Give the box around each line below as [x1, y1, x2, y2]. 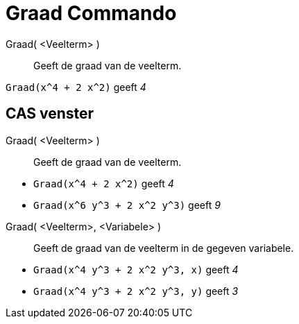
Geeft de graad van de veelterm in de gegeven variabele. [33, 241, 294, 254]
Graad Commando [6, 1, 177, 25]
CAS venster [6, 105, 94, 123]
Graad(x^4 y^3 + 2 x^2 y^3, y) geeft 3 [33, 284, 239, 297]
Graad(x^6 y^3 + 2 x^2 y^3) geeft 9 [33, 198, 221, 211]
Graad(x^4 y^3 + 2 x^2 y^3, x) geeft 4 [33, 263, 239, 275]
